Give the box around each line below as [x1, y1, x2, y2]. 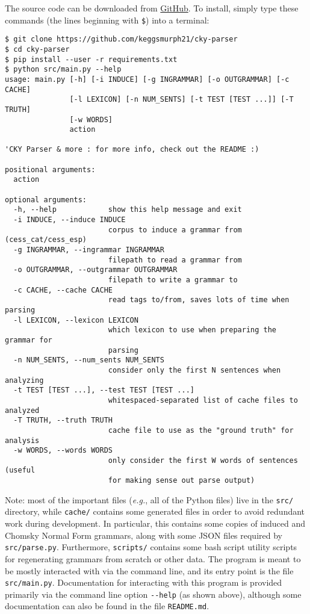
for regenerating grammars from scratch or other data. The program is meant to [5, 552, 301, 565]
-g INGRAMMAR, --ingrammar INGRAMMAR [13, 246, 164, 255]
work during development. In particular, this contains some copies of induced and [5, 517, 306, 530]
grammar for [5, 335, 52, 344]
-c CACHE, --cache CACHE [13, 285, 113, 294]
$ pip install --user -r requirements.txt [5, 55, 178, 64]
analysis [5, 436, 40, 445]
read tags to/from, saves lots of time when [108, 296, 290, 305]
